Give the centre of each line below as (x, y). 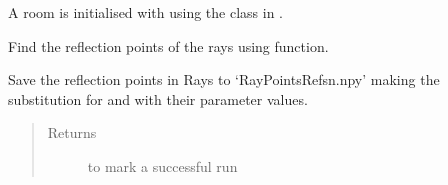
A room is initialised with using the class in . (145, 12)
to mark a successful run (162, 165)
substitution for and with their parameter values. (158, 98)
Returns (72, 132)
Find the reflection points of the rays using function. (168, 45)
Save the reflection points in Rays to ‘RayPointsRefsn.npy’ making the (224, 79)
